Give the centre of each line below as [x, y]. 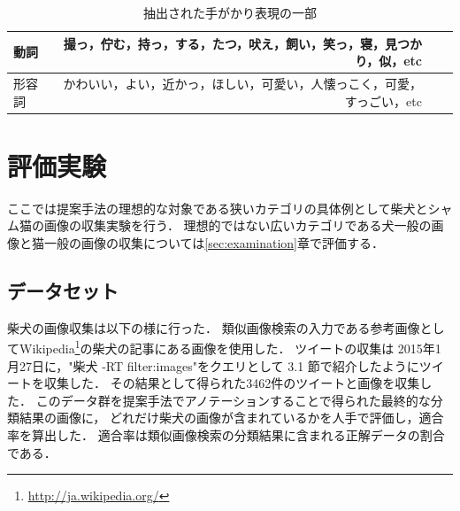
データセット [63, 291]
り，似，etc [388, 61]
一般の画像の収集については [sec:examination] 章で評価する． [214, 243]
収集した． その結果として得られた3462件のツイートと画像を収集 [232, 383]
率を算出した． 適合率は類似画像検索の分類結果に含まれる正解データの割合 [226, 435]
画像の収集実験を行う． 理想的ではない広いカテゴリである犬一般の [238, 225]
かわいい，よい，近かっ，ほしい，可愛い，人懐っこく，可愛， [242, 84]
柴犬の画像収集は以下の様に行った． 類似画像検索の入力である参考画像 [214, 327]
